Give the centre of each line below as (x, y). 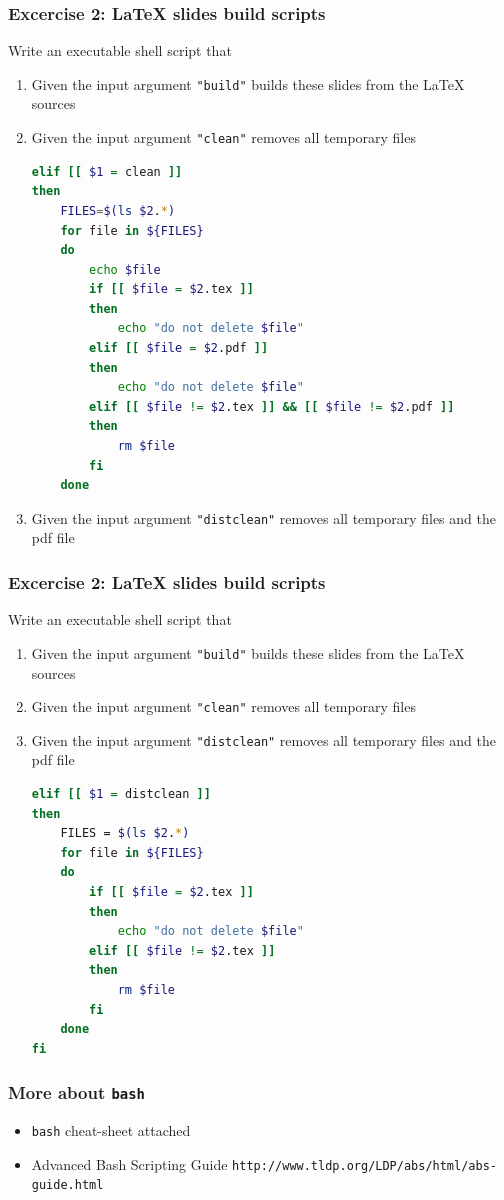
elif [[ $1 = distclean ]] (121, 794)
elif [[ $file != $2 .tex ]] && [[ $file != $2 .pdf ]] (272, 406)
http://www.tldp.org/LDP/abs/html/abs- (364, 1165)
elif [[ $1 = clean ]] (107, 171)
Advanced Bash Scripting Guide (129, 1163)
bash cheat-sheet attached (111, 1130)
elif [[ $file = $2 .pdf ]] (179, 348)
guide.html (67, 1185)
